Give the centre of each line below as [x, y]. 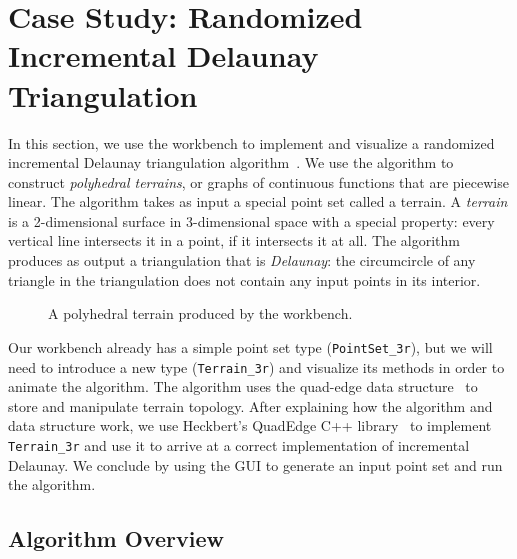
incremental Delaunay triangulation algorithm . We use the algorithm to [231, 162]
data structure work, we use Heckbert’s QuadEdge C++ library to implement [250, 425]
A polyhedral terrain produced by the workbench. [200, 313]
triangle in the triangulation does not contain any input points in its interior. [244, 279]
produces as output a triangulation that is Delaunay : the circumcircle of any [242, 260]
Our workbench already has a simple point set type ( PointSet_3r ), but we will [250, 346]
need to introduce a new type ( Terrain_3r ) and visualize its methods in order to [256, 366]
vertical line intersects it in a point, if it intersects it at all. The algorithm [234, 240]
